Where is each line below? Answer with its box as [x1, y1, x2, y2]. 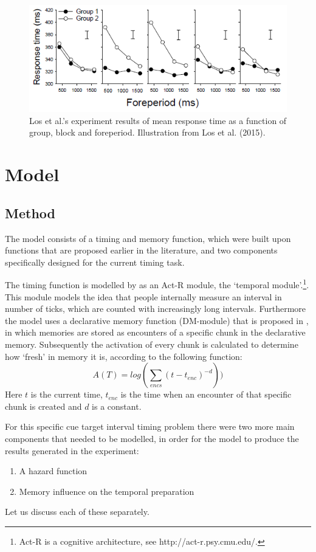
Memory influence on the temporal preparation [19, 485, 194, 497]
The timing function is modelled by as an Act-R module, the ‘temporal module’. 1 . [5, 277, 309, 291]
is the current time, [30, 388, 103, 401]
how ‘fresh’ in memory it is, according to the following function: [5, 350, 242, 362]
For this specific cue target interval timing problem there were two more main [5, 420, 295, 433]
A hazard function [19, 464, 88, 477]
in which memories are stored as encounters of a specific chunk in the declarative [5, 326, 306, 339]
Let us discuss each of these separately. [5, 505, 149, 518]
